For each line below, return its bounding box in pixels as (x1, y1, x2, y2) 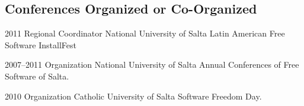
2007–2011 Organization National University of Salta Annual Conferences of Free (5, 58, 299, 71)
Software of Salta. (5, 69, 69, 82)
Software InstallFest (5, 38, 76, 51)
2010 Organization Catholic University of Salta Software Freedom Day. (5, 90, 262, 102)
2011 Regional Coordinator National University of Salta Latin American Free (5, 27, 285, 39)
